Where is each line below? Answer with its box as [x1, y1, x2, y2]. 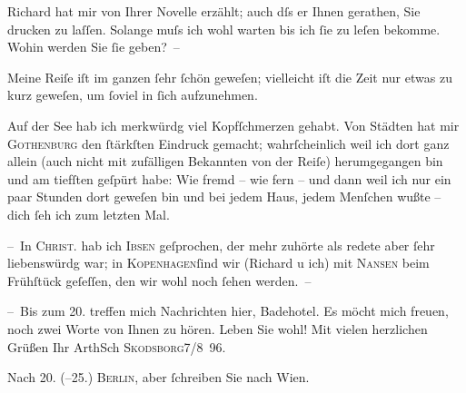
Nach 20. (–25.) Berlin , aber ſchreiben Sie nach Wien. [7, 368, 310, 387]
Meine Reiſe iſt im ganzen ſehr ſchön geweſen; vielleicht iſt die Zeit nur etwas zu [7, 67, 452, 86]
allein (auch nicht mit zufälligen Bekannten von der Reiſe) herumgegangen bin [7, 152, 443, 171]
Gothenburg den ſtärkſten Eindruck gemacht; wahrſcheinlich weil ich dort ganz [7, 133, 450, 152]
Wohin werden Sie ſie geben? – [7, 37, 180, 56]
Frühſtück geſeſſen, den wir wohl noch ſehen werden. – [7, 270, 312, 290]
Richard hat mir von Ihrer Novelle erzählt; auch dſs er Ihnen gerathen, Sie [7, 2, 421, 20]
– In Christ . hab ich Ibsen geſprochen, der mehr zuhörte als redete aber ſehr [7, 235, 435, 254]
